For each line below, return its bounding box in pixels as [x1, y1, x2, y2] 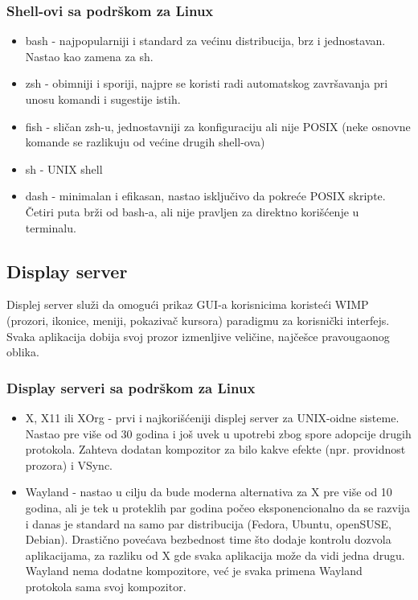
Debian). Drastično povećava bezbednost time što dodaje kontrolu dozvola [25, 531, 391, 548]
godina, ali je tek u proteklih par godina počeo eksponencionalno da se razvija [25, 499, 411, 516]
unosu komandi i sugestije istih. [25, 91, 181, 107]
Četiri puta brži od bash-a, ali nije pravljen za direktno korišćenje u [25, 203, 359, 220]
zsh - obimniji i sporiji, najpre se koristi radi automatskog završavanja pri [25, 75, 388, 92]
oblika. [6, 343, 39, 360]
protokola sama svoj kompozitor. [25, 577, 186, 594]
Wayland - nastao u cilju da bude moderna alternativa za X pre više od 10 [25, 483, 392, 500]
